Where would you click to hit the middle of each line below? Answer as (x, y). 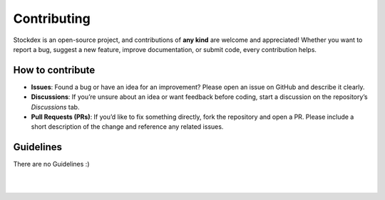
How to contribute (54, 70)
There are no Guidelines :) (51, 164)
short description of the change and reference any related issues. (127, 127)
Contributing (52, 19)
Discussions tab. (55, 107)
